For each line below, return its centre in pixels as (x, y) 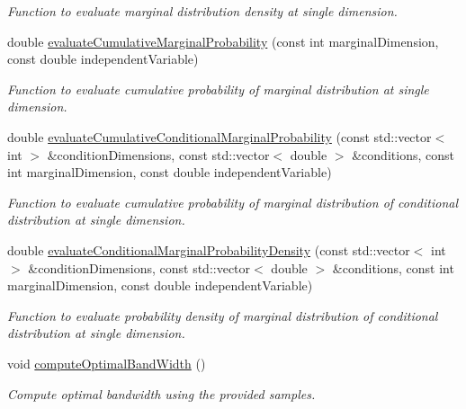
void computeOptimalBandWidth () (107, 363)
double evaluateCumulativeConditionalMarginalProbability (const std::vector (220, 136)
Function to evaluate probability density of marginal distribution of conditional (223, 315)
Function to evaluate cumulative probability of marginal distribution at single (218, 89)
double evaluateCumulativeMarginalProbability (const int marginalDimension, (223, 41)
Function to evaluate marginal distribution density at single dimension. (202, 11)
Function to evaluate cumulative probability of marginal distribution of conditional (233, 202)
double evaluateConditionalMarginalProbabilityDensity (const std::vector (209, 249)
